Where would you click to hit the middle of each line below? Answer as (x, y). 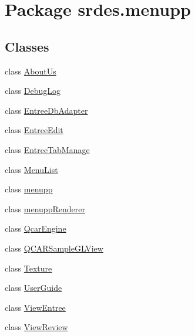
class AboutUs (31, 71)
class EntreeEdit (34, 130)
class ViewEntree (35, 307)
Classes (27, 46)
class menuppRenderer (45, 208)
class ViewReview (36, 327)
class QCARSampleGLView (54, 248)
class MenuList (31, 169)
